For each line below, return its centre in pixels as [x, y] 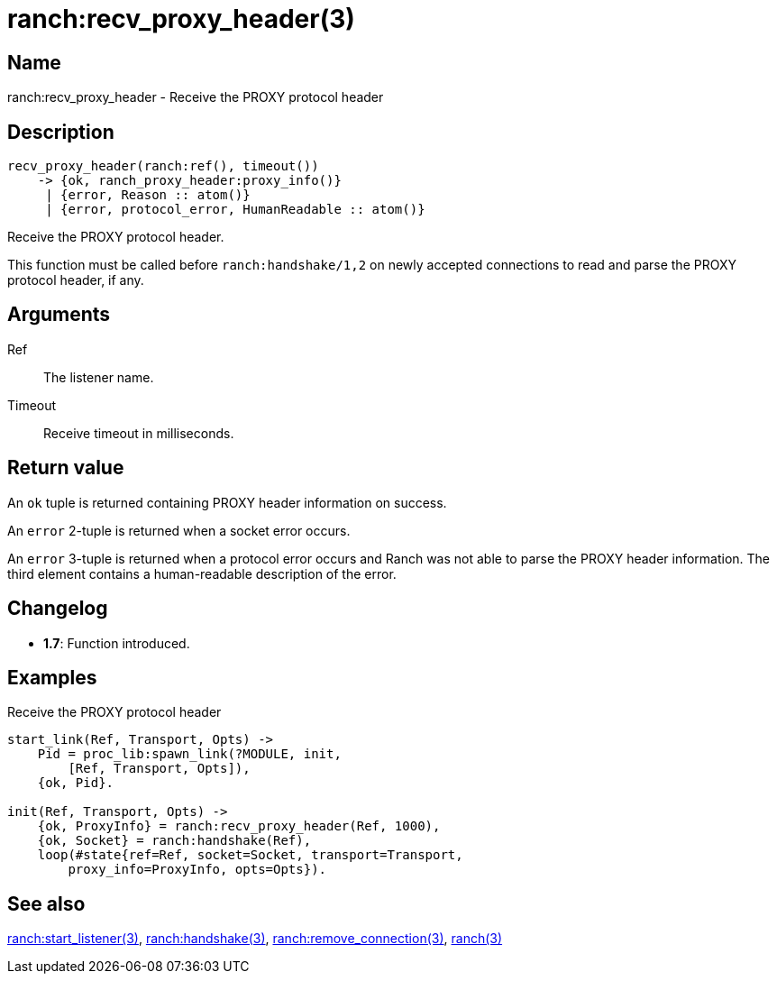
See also [46, 903]
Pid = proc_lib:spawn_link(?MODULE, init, [189, 754]
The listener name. [99, 377]
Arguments [59, 315]
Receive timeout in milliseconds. [139, 433]
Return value [66, 468]
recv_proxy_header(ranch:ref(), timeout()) [163, 166]
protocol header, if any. [76, 280]
